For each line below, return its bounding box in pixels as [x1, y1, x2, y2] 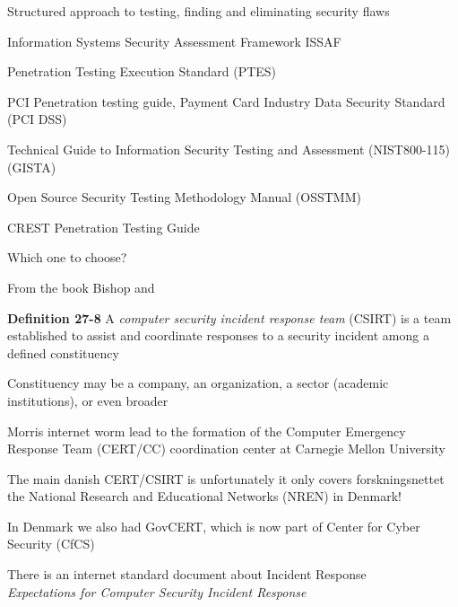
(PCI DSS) [7, 110, 67, 128]
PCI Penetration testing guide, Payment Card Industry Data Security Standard [7, 92, 445, 110]
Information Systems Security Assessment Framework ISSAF [7, 31, 341, 50]
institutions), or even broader [7, 391, 169, 409]
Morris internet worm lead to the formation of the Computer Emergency [7, 421, 406, 440]
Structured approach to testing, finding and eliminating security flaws [7, 2, 390, 20]
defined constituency [7, 343, 119, 362]
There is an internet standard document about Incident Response [7, 565, 367, 584]
